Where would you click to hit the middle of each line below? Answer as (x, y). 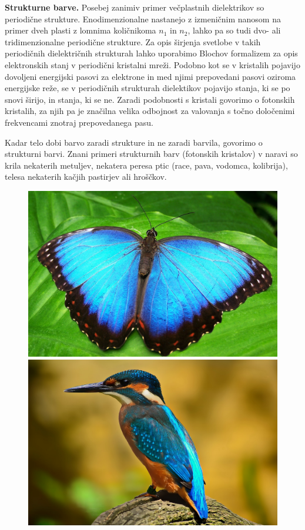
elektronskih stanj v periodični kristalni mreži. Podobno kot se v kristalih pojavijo (152, 64)
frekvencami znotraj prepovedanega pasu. (79, 122)
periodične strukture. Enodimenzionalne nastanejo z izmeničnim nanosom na (143, 19)
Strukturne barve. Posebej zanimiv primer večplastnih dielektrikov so (135, 7)
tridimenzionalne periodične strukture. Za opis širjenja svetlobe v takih (133, 41)
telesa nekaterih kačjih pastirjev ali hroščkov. (86, 177)
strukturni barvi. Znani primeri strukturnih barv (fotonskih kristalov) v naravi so (151, 154)
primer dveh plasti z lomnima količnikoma (81, 30)
